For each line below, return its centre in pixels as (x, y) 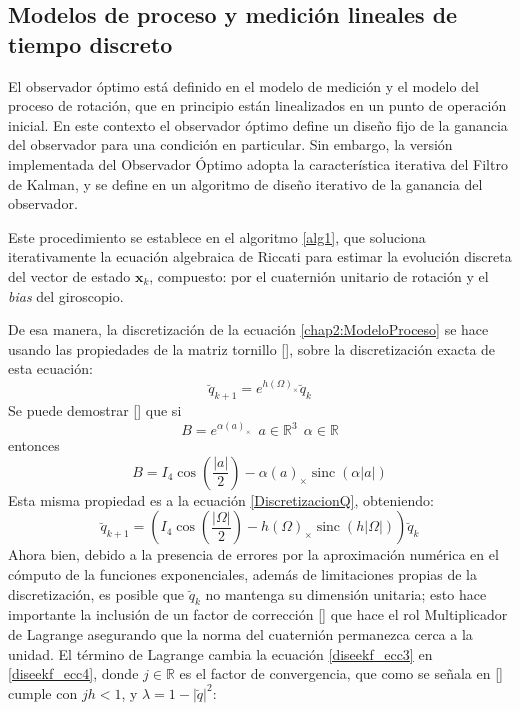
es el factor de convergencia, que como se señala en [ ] (341, 673)
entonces (34, 445)
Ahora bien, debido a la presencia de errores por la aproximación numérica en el (253, 554)
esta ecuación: (50, 368)
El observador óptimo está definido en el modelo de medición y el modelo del (243, 85)
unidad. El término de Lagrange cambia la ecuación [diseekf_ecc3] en (220, 653)
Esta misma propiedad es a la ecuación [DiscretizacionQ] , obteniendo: (221, 499)
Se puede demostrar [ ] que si (95, 410)
